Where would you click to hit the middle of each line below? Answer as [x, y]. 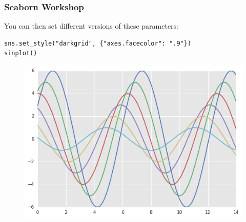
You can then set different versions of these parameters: [91, 26]
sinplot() [21, 53]
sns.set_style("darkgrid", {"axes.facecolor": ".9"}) [98, 43]
